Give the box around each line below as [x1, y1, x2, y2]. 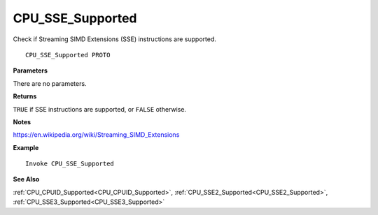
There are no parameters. [13, 79, 87, 87]
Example [13, 143, 39, 151]
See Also [13, 175, 40, 184]
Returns [13, 92, 37, 101]
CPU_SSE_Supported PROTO [25, 51, 111, 59]
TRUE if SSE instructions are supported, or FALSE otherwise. [13, 105, 187, 113]
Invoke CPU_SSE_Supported [25, 160, 115, 168]
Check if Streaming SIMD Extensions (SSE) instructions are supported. [13, 35, 216, 43]
